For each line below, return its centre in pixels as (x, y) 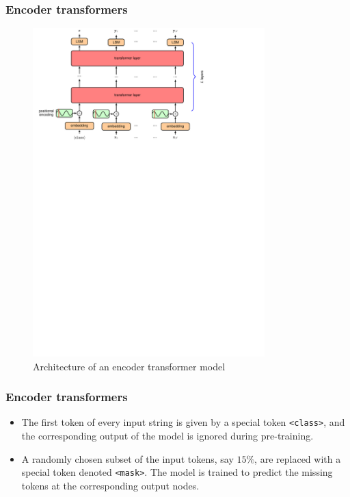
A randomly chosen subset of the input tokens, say (127, 458)
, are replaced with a (298, 458)
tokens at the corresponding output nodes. (110, 485)
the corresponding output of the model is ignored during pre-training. (167, 436)
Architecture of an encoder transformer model (129, 366)
